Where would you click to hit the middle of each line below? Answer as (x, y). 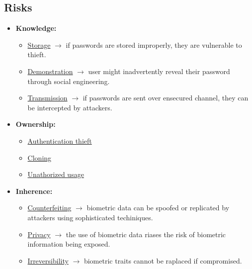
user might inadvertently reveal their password (159, 71)
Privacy (39, 234)
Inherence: (34, 191)
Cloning (40, 157)
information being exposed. (69, 244)
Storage (39, 45)
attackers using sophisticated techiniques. (90, 217)
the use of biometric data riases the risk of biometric (146, 234)
